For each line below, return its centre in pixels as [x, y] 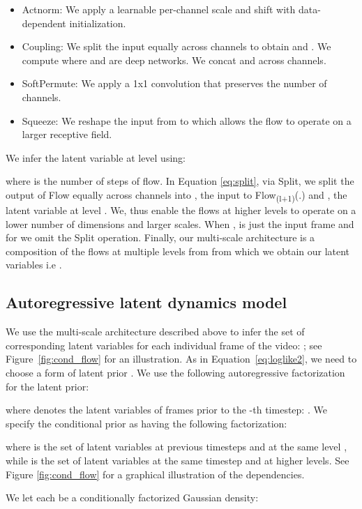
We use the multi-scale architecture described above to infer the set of [155, 332]
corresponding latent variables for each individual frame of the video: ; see [164, 345]
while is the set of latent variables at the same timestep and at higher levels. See [178, 460]
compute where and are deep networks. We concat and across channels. [174, 60]
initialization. [98, 23]
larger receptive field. [67, 134]
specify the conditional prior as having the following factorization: [146, 423]
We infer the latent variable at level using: [96, 157]
